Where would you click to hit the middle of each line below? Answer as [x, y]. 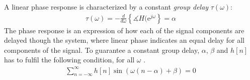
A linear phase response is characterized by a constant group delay [106, 7]
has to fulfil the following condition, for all [69, 60]
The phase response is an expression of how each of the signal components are [124, 30]
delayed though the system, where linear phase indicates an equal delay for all [124, 40]
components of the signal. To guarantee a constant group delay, [102, 50]
